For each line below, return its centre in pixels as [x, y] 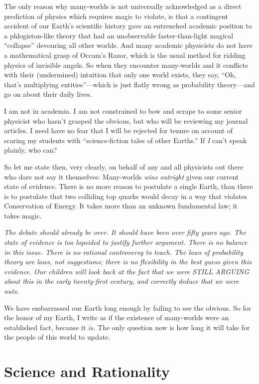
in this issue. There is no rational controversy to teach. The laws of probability [124, 252]
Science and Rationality [87, 371]
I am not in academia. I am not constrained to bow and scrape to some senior [123, 110]
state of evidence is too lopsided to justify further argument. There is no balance [126, 242]
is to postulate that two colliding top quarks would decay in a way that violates [126, 196]
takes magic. [23, 215]
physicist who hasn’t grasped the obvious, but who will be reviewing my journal [126, 120]
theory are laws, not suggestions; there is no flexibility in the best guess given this [128, 262]
